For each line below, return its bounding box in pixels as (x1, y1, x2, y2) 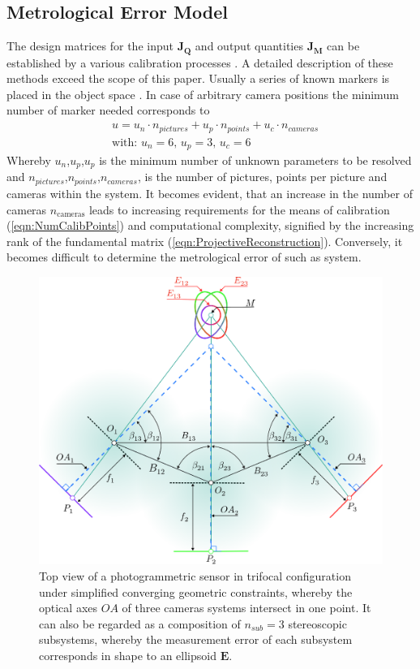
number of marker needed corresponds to (6, 101, 210, 119)
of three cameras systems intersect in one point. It (122, 599, 371, 616)
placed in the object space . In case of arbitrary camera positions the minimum (6, 85, 399, 102)
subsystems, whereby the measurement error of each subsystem (39, 631, 353, 648)
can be (327, 37, 360, 54)
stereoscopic (288, 615, 347, 632)
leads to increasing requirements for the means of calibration (88, 201, 390, 218)
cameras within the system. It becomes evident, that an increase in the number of (6, 184, 413, 201)
